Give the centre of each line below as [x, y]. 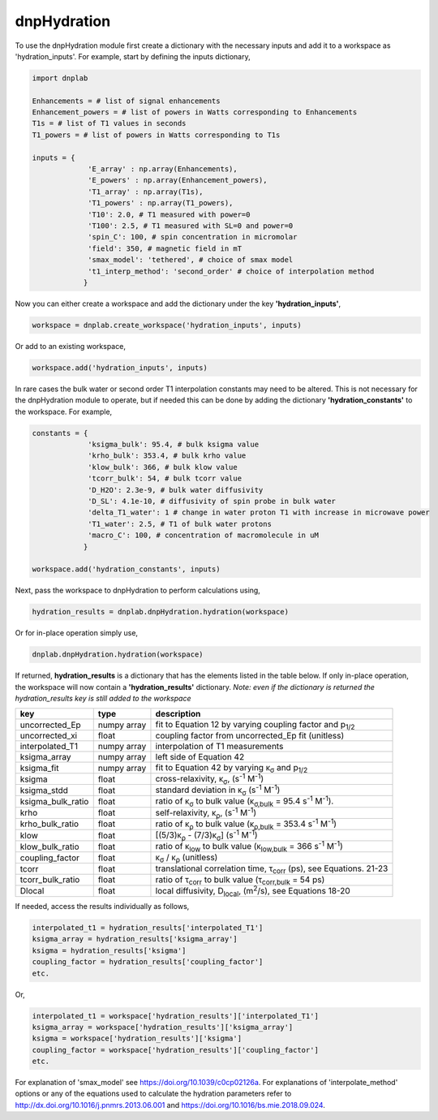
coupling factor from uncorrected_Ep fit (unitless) [250, 736]
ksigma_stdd [44, 790]
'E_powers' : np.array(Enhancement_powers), [178, 180]
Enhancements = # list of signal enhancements [126, 101]
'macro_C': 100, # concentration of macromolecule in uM [204, 535]
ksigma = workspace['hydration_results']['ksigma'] [137, 1038]
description [178, 714]
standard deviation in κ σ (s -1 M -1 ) [218, 790]
